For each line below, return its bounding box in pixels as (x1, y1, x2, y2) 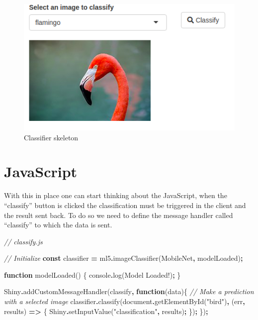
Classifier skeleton (24, 132, 79, 142)
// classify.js (4, 236, 43, 246)
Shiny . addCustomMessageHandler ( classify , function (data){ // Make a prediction (4, 286, 254, 297)
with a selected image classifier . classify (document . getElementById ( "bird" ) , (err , (4, 296, 245, 307)
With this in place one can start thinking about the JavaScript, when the (4, 190, 227, 201)
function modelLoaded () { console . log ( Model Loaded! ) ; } (4, 269, 181, 280)
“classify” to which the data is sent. (4, 219, 112, 230)
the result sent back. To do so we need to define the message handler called (4, 210, 233, 220)
